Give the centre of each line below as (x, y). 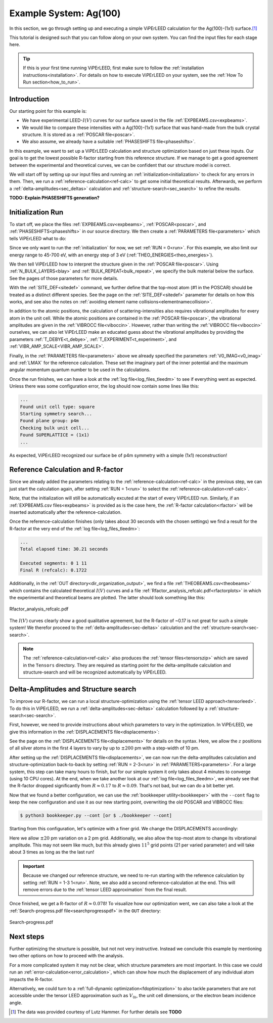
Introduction (29, 99)
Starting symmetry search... (56, 414)
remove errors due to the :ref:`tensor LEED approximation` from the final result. (105, 889)
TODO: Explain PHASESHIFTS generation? (54, 198)
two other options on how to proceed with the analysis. (67, 956)
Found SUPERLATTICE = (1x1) (55, 435)
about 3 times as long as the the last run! (52, 852)
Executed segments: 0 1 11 (53, 563)
